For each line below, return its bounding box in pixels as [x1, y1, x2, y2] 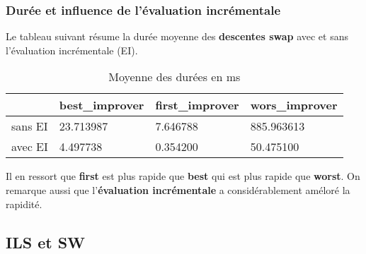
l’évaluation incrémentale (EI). [6, 42, 138, 57]
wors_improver [250, 97, 338, 114]
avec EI [11, 138, 48, 155]
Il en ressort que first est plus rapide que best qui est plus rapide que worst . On [6, 169, 360, 183]
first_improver [155, 97, 239, 114]
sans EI [11, 118, 48, 135]
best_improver [59, 97, 144, 114]
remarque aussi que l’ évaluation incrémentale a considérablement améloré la [6, 183, 350, 197]
